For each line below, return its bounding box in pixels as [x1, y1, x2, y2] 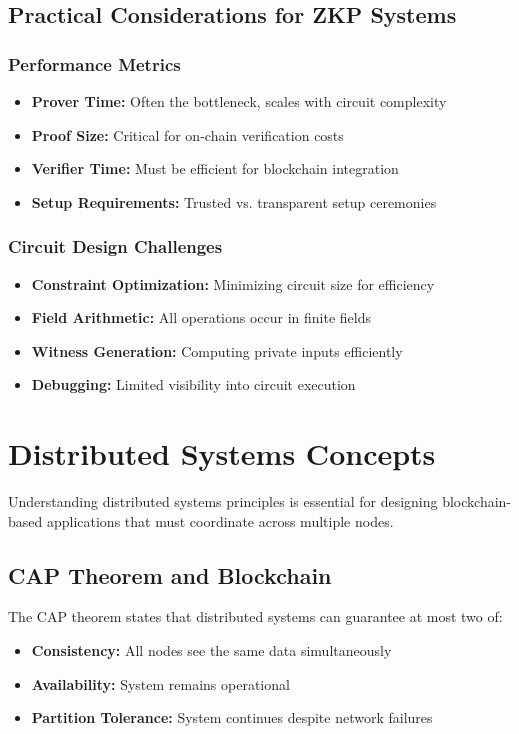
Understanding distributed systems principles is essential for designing [8, 491, 438, 512]
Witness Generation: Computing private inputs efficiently [31, 340, 403, 361]
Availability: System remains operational [31, 673, 290, 694]
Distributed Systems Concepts [8, 433, 436, 474]
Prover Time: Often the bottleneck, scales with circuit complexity [31, 91, 447, 111]
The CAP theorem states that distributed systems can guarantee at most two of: [8, 606, 503, 627]
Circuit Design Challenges [8, 234, 223, 259]
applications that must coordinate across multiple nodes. [46, 510, 394, 531]
